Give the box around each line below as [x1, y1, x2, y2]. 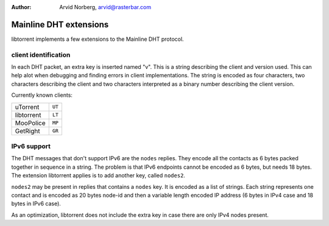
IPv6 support [11, 142, 51, 150]
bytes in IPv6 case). [11, 200, 61, 207]
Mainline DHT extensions [11, 19, 109, 30]
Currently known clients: [11, 91, 73, 99]
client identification [11, 51, 71, 59]
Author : [11, 4, 32, 10]
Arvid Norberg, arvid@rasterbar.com [59, 4, 152, 10]
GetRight [15, 127, 40, 135]
